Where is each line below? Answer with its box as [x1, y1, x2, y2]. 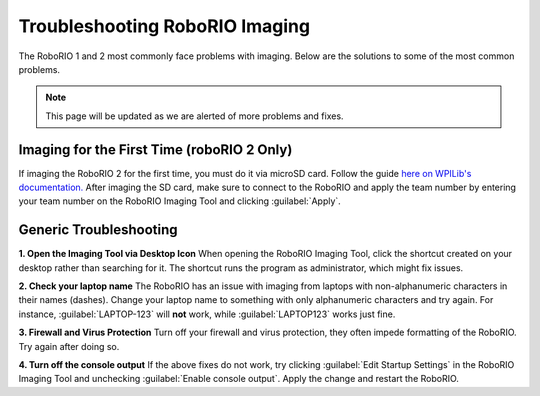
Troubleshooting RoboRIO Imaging [18, 15, 310, 37]
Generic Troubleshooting [18, 221, 179, 239]
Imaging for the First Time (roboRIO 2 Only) [18, 141, 293, 158]
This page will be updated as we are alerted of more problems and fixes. [45, 110, 344, 122]
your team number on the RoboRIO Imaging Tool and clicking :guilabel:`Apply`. [18, 195, 342, 207]
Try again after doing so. [18, 340, 120, 352]
